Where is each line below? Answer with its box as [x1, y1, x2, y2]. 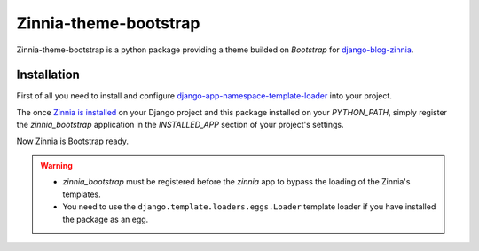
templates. [62, 189, 101, 200]
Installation [16, 67, 80, 82]
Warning [40, 161, 73, 171]
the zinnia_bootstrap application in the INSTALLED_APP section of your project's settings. [16, 120, 344, 130]
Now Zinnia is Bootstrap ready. [16, 136, 129, 146]
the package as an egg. [62, 214, 149, 224]
